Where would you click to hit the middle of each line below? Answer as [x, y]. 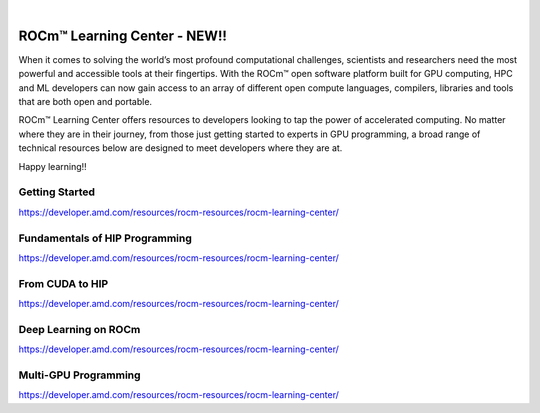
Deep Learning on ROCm [79, 329]
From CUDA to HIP [63, 283]
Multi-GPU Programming [79, 375]
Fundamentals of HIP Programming [105, 238]
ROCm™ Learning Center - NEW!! [122, 35]
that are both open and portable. [85, 102]
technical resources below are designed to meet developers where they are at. [180, 148]
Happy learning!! [52, 166]
